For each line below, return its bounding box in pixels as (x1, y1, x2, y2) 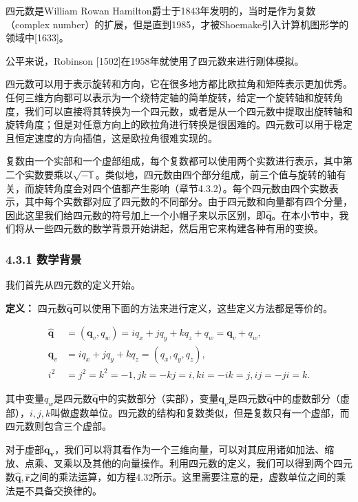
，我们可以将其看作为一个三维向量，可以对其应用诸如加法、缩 (54, 441, 335, 456)
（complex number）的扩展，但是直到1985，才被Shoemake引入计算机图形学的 (6, 17, 349, 31)
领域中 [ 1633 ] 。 (6, 30, 69, 45)
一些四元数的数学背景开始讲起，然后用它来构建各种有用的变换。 (34, 221, 324, 236)
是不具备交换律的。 (14, 483, 102, 497)
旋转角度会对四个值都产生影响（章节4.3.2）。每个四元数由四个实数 (34, 180, 329, 195)
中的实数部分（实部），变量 (98, 390, 219, 405)
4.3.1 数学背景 (6, 250, 82, 267)
